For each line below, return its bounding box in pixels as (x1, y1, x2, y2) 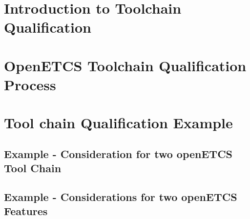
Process (4, 74, 56, 94)
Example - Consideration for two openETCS (4, 146, 233, 161)
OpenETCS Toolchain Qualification (4, 55, 247, 75)
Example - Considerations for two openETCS (4, 189, 237, 204)
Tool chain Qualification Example (4, 113, 233, 133)
